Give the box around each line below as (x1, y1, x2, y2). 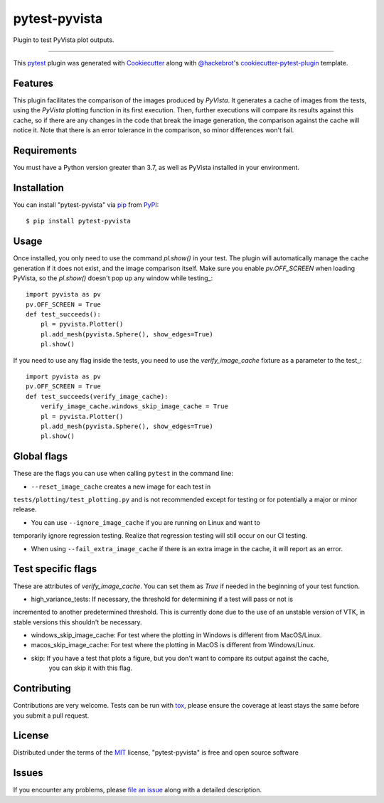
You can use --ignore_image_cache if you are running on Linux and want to (31, 518, 261, 526)
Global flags (13, 450, 68, 462)
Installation (13, 181, 64, 193)
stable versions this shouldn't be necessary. (13, 617, 142, 626)
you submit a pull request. (13, 711, 90, 720)
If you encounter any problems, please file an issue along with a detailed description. (13, 786, 262, 794)
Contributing (13, 683, 71, 695)
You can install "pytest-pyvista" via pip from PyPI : (13, 200, 159, 209)
